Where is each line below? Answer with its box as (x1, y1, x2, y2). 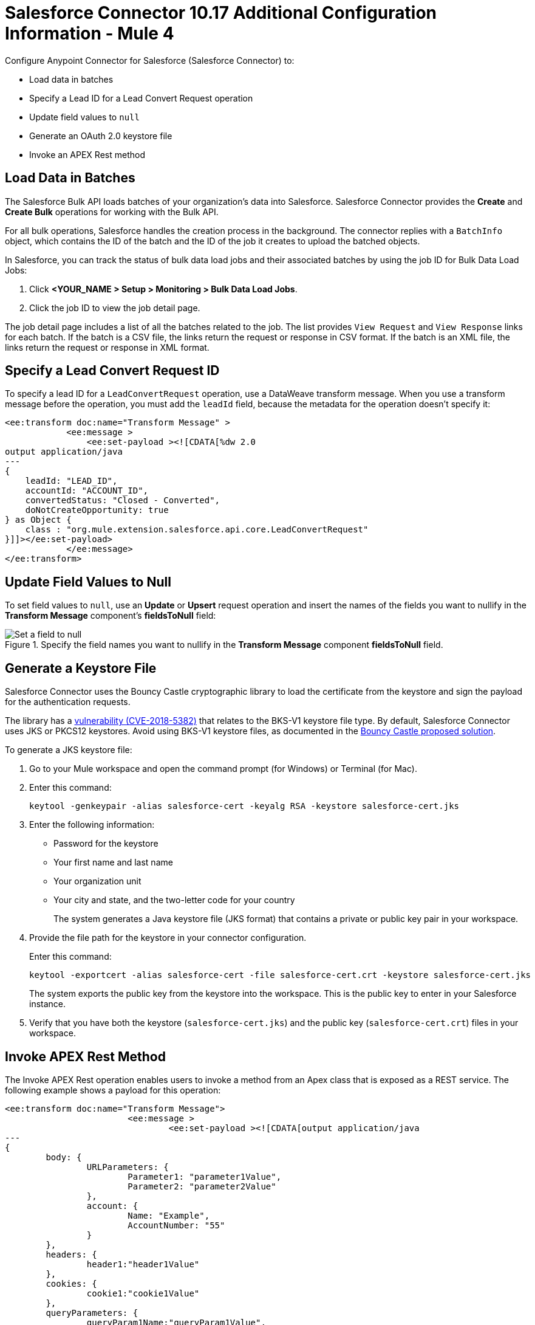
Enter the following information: (29, 819, 155, 830)
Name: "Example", (128, 1210, 210, 1220)
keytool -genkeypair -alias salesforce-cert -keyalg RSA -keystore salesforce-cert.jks (29, 801, 460, 811)
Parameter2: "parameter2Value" (128, 1181, 276, 1191)
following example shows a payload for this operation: (5, 1084, 221, 1095)
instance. (29, 999, 66, 1010)
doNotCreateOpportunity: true (25, 505, 169, 515)
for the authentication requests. (5, 697, 131, 707)
